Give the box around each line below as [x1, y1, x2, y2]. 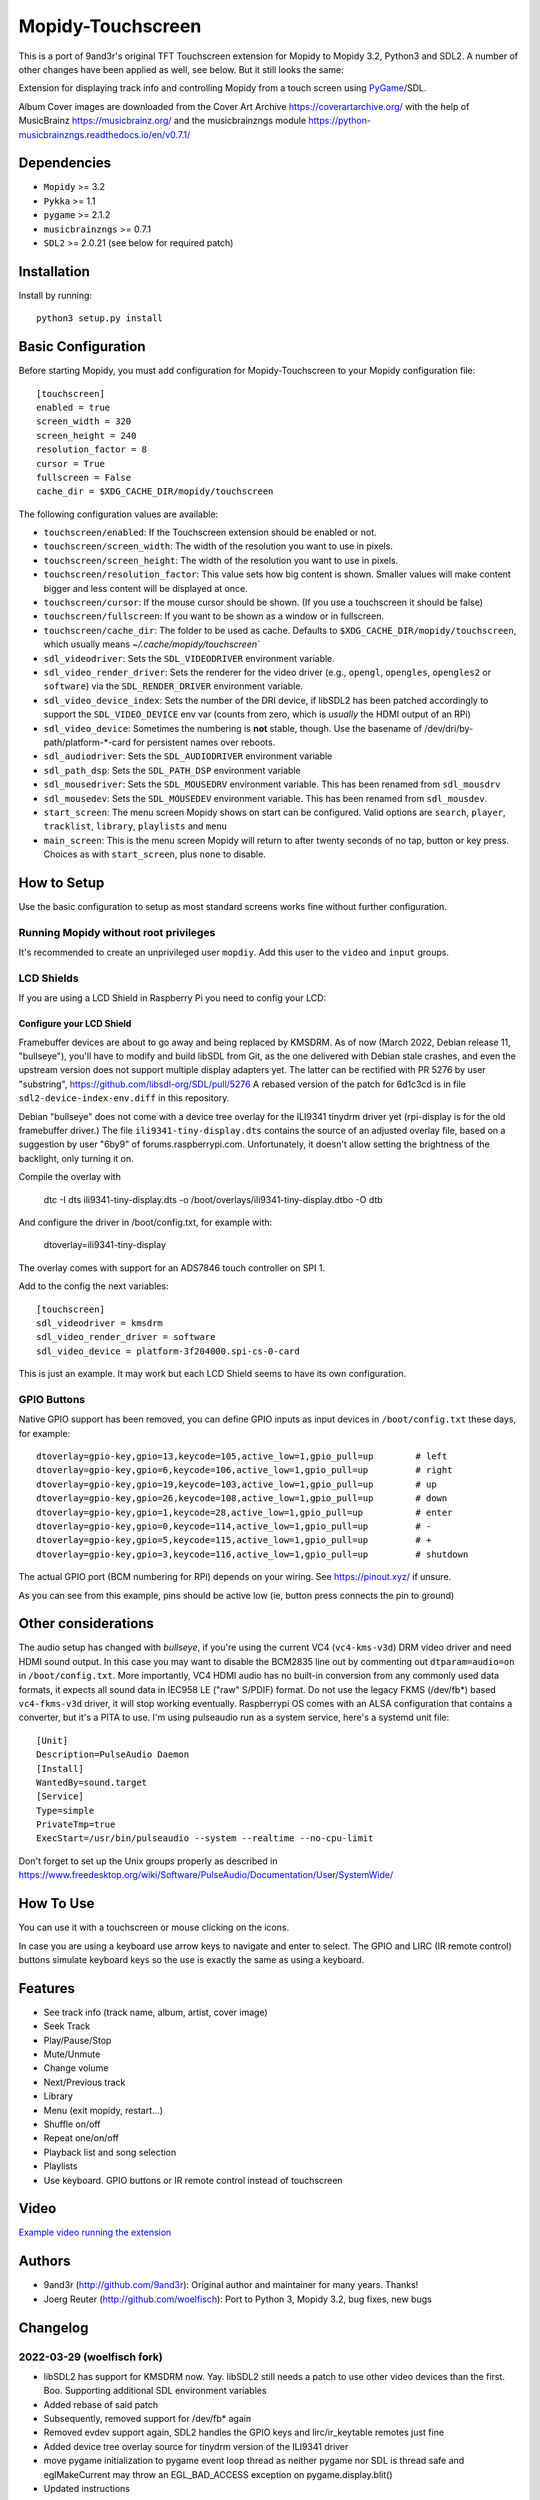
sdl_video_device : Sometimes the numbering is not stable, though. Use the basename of [43, 722, 422, 734]
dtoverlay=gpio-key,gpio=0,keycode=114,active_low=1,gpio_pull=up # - [36, 1520, 432, 1532]
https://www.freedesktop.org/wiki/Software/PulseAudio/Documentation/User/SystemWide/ [18, 1869, 394, 1881]
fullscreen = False [36, 471, 132, 483]
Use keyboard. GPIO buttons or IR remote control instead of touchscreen [43, 2174, 344, 2186]
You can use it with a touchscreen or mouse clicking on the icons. [18, 1921, 290, 1934]
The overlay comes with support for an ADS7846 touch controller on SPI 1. [18, 1261, 325, 1274]
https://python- [308, 115, 372, 127]
